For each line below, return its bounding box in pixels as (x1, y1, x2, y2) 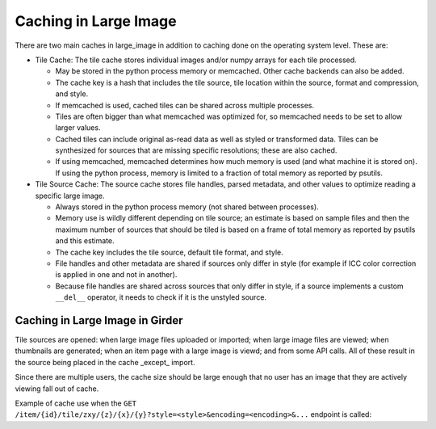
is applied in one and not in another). (55, 270, 178, 280)
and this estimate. (55, 236, 115, 246)
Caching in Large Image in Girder (15, 313, 183, 327)
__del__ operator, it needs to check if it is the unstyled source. (55, 292, 266, 302)
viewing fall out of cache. (15, 384, 99, 393)
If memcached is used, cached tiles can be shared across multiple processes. (55, 100, 315, 110)
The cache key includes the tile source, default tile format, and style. (55, 247, 284, 257)
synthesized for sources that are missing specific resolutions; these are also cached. (55, 145, 337, 155)
